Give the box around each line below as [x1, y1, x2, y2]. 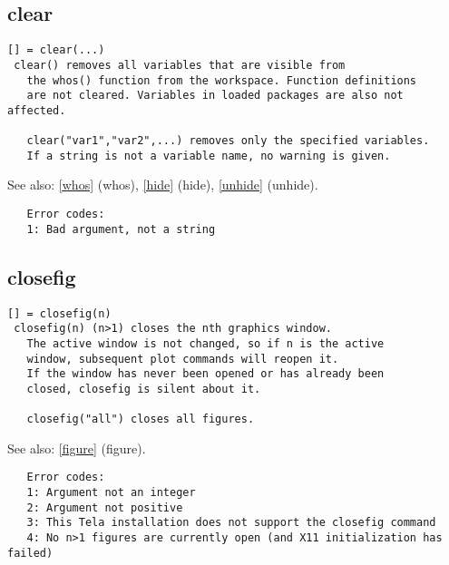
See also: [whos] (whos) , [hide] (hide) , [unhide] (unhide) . [7, 175, 318, 194]
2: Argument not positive [26, 501, 183, 514]
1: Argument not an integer [26, 486, 196, 500]
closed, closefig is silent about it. [26, 382, 261, 395]
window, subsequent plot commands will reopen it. [26, 352, 339, 365]
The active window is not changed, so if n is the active [26, 336, 385, 350]
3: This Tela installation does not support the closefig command [26, 516, 436, 530]
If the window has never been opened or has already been [26, 367, 385, 381]
